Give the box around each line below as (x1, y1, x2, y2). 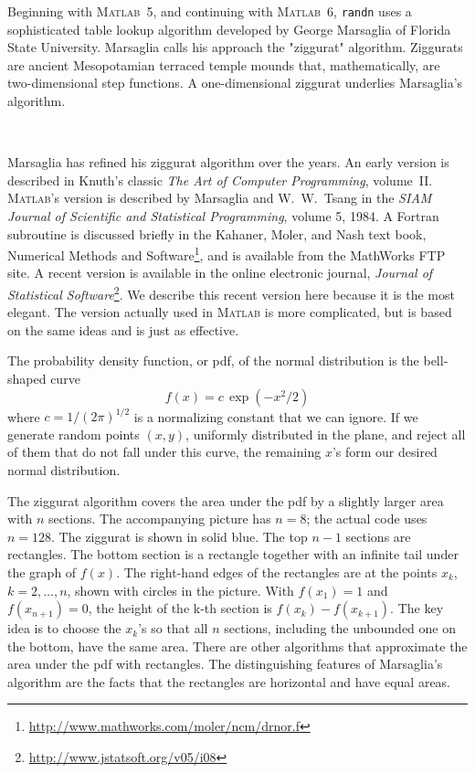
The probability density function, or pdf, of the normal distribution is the (7, 351, 419, 370)
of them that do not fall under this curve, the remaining (7, 442, 322, 461)
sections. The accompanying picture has (47, 509, 271, 528)
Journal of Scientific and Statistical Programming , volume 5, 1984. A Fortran (7, 206, 439, 225)
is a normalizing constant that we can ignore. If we (133, 407, 418, 426)
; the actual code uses (306, 509, 427, 528)
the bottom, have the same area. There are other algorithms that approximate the (7, 636, 468, 655)
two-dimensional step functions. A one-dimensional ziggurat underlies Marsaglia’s (7, 73, 463, 92)
